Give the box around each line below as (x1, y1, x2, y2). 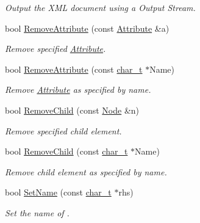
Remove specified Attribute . (5, 42, 106, 55)
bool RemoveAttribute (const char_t (5, 62, 143, 75)
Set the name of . (5, 206, 70, 219)
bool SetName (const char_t (5, 186, 112, 199)
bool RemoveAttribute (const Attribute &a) (5, 21, 170, 34)
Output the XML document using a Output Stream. (5, 1, 196, 13)
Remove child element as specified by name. (5, 165, 167, 178)
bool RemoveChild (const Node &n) (5, 103, 140, 116)
